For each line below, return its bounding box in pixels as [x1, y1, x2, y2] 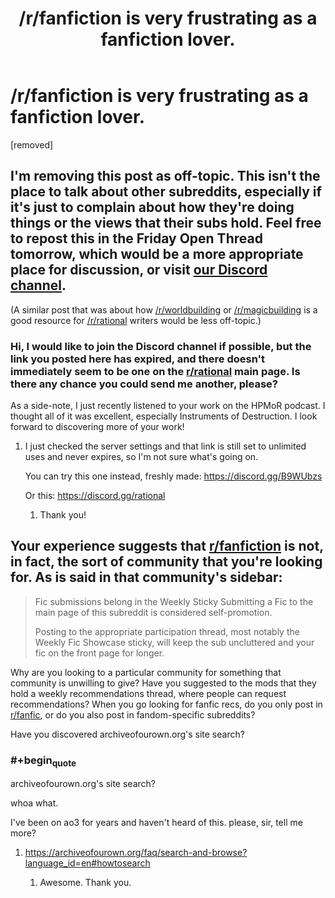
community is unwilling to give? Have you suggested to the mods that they [10, 677, 317, 689]
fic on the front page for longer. [34, 647, 165, 659]
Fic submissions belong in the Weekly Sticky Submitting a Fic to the [34, 595, 314, 607]
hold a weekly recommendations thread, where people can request [10, 687, 287, 699]
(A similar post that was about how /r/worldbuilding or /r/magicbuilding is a [10, 303, 318, 316]
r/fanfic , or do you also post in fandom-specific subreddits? [10, 708, 256, 721]
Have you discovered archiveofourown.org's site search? [10, 728, 245, 740]
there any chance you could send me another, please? [10, 377, 279, 391]
